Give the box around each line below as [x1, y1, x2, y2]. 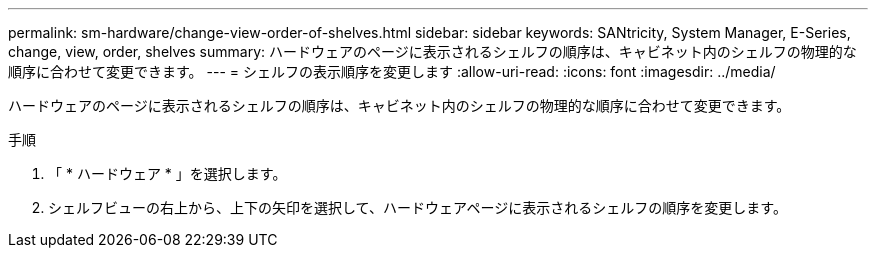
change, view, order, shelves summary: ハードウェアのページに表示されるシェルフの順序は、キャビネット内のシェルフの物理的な [8, 43, 857, 60]
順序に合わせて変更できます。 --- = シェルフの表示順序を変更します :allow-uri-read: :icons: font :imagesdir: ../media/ [8, 63, 776, 80]
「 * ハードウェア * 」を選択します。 [48, 165, 287, 182]
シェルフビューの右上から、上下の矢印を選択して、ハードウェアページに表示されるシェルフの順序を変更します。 [48, 199, 787, 216]
